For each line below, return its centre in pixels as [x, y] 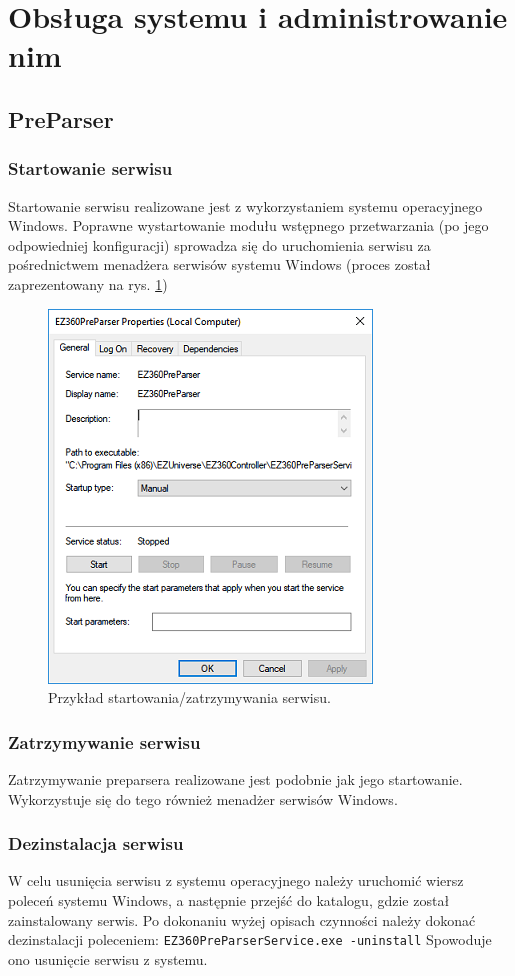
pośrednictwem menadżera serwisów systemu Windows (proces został [219, 264]
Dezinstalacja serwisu [96, 843]
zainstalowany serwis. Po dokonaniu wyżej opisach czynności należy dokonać [242, 919]
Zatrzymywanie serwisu [104, 741]
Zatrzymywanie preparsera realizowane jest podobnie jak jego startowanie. [235, 778]
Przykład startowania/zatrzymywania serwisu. [189, 697]
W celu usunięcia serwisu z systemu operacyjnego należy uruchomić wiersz [236, 880]
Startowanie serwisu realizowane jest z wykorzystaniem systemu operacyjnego [245, 205]
